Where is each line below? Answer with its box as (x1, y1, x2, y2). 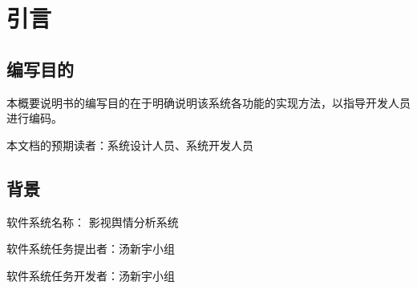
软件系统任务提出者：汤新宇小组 (6, 240, 175, 257)
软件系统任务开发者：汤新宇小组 (6, 267, 175, 283)
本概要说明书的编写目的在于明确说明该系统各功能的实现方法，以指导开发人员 (6, 94, 411, 110)
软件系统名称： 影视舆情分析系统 (6, 213, 179, 230)
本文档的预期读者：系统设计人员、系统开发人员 (6, 136, 253, 153)
